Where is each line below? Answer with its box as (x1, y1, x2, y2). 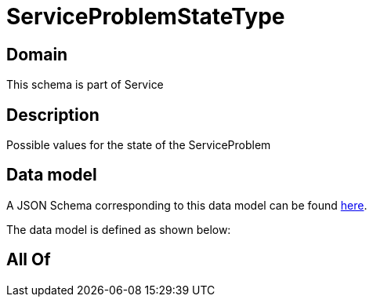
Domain (6, 44, 68, 64)
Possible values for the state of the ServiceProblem (6, 138, 271, 152)
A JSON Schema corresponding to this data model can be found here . (6, 198, 368, 212)
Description (6, 104, 100, 125)
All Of (6, 250, 51, 270)
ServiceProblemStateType (6, 3, 285, 30)
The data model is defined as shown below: (6, 222, 231, 236)
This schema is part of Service (6, 78, 164, 92)
